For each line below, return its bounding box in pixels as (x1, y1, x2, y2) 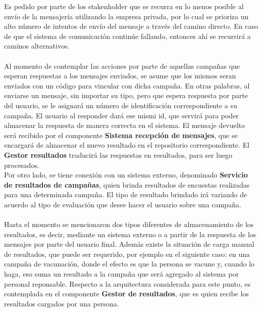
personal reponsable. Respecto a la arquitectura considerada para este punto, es (4, 278, 251, 289)
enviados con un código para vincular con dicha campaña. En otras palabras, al (4, 80, 250, 91)
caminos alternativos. (4, 40, 70, 51)
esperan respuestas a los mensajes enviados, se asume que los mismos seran (4, 70, 236, 81)
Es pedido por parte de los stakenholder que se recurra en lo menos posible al (4, 1, 244, 11)
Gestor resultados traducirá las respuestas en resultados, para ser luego (4, 149, 233, 160)
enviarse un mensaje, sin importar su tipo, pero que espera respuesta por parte (4, 90, 248, 101)
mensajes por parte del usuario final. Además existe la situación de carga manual (4, 239, 254, 249)
